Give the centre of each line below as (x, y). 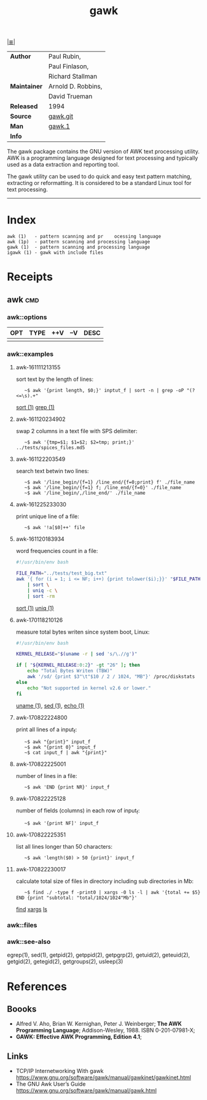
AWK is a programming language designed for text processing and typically (103, 158)
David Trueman (71, 96)
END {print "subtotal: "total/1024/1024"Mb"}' (76, 898)
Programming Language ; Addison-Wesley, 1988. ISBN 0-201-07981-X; (105, 1031)
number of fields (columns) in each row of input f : (78, 811)
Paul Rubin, (65, 57)
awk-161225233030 (41, 505)
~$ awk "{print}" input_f (57, 742)
